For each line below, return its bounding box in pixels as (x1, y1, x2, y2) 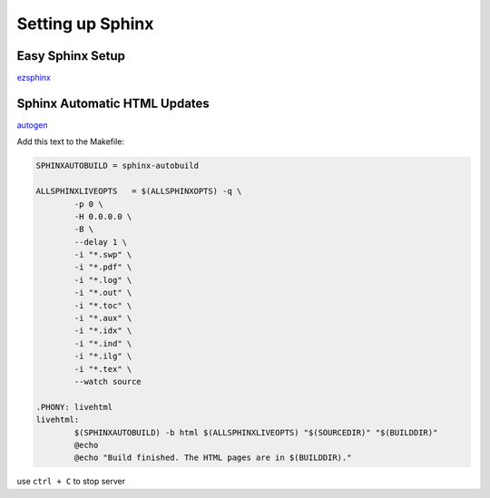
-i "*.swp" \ (73, 249, 132, 260)
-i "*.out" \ (73, 288, 132, 298)
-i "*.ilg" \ (73, 351, 132, 362)
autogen (16, 119, 48, 131)
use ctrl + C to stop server (16, 476, 126, 487)
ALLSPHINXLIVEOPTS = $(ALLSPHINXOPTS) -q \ (35, 186, 242, 197)
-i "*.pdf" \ (73, 262, 132, 272)
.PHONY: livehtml (35, 402, 113, 412)
